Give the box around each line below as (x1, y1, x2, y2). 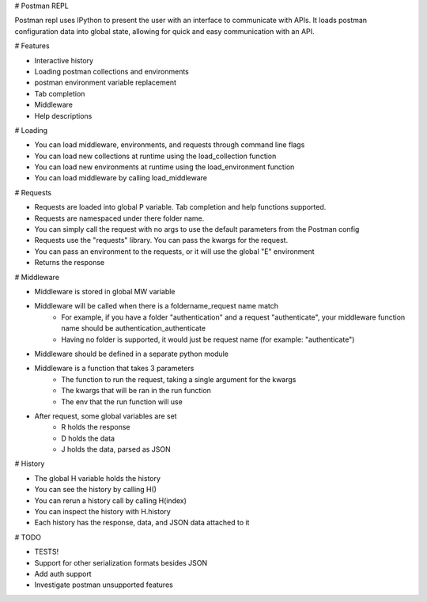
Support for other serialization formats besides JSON (34, 558, 208, 567)
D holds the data (61, 434, 115, 443)
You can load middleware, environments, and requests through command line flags (34, 140, 305, 150)
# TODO (14, 532, 41, 542)
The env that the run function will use (61, 396, 183, 407)
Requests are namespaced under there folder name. (34, 214, 205, 223)
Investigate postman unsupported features (34, 580, 173, 589)
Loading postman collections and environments (34, 66, 189, 76)
